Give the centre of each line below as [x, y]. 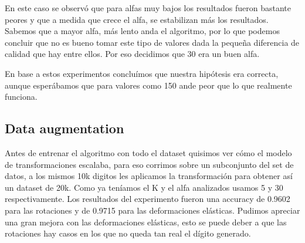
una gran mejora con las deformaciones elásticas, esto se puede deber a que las [146, 222]
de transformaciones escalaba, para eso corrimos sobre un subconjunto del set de [149, 164]
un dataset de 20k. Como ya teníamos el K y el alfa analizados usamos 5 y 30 [144, 187]
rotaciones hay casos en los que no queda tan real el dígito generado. [128, 233]
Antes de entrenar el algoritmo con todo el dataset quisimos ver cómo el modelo [148, 152]
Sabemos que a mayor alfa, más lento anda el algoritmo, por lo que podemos [142, 31]
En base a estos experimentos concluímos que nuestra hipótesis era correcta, [142, 73]
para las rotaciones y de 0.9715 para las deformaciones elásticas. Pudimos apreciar [152, 210]
